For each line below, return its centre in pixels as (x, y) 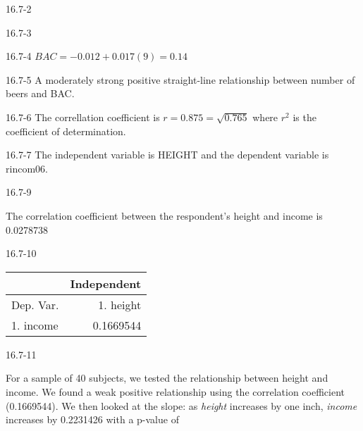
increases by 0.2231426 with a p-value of (92, 419)
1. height (120, 304)
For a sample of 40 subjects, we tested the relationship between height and (167, 378)
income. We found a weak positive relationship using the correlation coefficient (176, 391)
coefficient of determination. (66, 131)
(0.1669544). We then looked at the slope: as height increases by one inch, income (181, 405)
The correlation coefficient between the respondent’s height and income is (164, 215)
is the (304, 117)
